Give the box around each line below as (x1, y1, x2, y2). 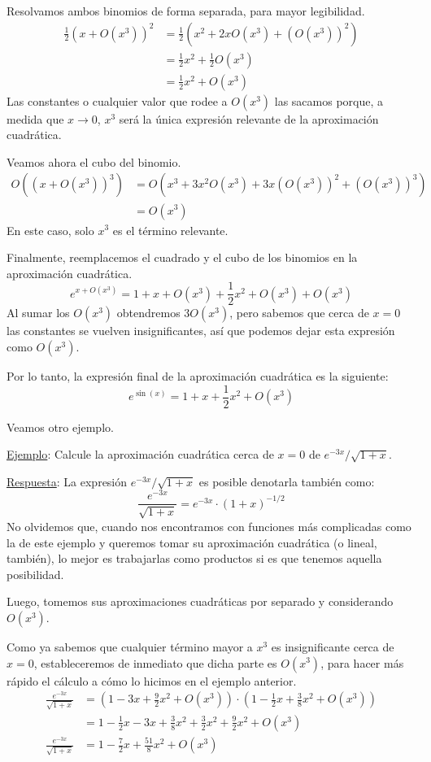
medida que (7, 110, 64, 127)
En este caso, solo (7, 221, 94, 238)
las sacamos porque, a (274, 92, 384, 109)
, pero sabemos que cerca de (229, 304, 369, 321)
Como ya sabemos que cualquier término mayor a (7, 638, 253, 655)
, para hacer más (320, 654, 404, 671)
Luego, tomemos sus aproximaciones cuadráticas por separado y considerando (7, 593, 394, 610)
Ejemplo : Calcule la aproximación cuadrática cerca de (7, 446, 274, 463)
